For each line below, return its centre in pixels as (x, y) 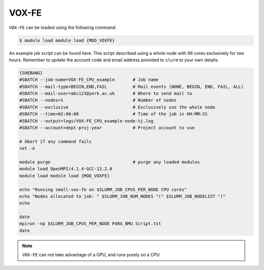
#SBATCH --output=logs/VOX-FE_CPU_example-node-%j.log (86, 121)
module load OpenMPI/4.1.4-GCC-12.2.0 (66, 169)
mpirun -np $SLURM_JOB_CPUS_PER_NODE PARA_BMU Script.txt (90, 224)
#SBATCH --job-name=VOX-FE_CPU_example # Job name (89, 80)
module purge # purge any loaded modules (110, 162)
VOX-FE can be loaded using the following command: (63, 27)
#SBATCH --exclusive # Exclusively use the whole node (117, 107)
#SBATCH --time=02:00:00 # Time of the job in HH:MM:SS (113, 114)
